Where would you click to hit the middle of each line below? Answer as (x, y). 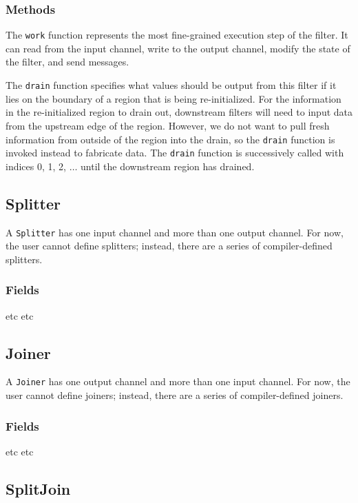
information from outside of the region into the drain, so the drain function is (170, 139)
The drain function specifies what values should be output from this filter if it (171, 85)
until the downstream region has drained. (168, 166)
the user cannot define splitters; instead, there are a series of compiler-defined (169, 246)
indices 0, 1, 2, (36, 166)
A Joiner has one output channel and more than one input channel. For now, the (178, 381)
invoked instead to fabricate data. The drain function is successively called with (175, 153)
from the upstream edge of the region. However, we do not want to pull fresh (168, 125)
